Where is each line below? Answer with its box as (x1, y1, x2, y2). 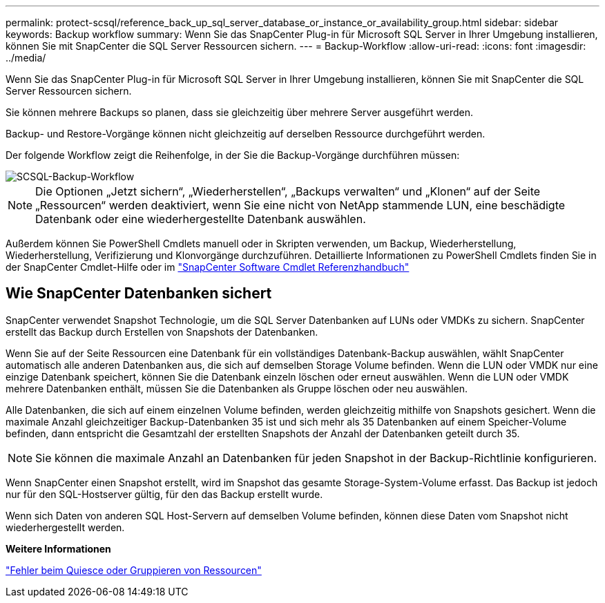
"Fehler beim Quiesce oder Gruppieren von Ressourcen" (6, 564, 262, 576)
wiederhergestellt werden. (6, 521, 125, 533)
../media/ (6, 52, 46, 64)
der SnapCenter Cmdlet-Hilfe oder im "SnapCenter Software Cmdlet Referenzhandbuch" (6, 261, 410, 273)
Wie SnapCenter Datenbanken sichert (6, 285, 272, 303)
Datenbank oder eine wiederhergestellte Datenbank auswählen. (35, 212, 366, 226)
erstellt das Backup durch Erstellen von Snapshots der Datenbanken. (6, 325, 318, 338)
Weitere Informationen (6, 542, 111, 555)
